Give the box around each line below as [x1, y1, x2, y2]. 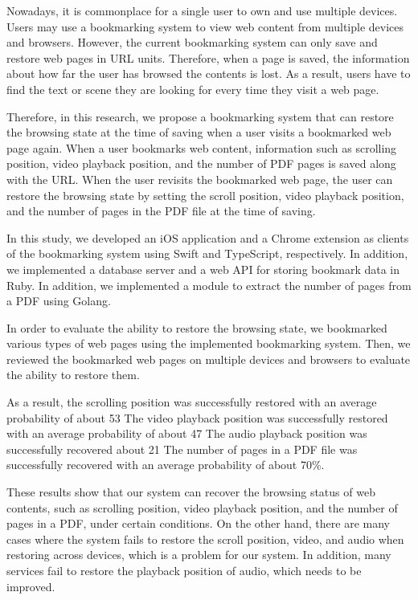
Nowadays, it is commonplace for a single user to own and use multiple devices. [6, 2, 398, 18]
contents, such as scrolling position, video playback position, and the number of [6, 499, 398, 516]
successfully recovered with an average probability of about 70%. [6, 456, 325, 473]
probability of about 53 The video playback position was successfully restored [6, 409, 388, 426]
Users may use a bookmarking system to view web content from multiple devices [6, 18, 404, 35]
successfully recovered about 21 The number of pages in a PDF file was [6, 440, 358, 457]
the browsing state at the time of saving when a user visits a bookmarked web [6, 124, 391, 141]
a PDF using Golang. [6, 292, 111, 309]
